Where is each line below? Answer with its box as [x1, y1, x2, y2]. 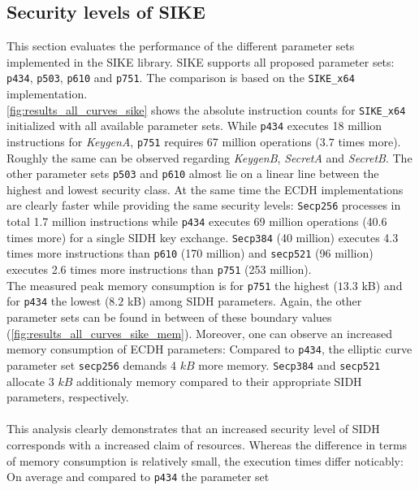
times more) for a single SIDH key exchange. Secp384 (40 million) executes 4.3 [6, 228, 399, 245]
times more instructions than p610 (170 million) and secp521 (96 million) [6, 245, 374, 262]
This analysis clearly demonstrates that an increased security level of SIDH [6, 420, 380, 437]
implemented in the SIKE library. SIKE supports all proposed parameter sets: [6, 53, 395, 70]
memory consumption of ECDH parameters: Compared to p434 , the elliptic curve [6, 340, 413, 358]
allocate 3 [6, 372, 54, 389]
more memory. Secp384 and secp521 [198, 356, 381, 373]
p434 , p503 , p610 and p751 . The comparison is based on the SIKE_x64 [6, 69, 355, 86]
